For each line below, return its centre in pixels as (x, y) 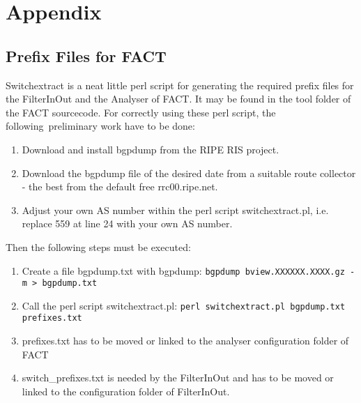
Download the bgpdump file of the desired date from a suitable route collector (189, 173)
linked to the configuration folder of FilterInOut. (126, 391)
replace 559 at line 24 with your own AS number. (127, 223)
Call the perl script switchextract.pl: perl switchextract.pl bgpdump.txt (184, 305)
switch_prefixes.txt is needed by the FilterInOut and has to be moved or (178, 378)
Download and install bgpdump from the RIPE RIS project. (151, 149)
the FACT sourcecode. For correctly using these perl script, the (141, 112)
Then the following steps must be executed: (98, 246)
